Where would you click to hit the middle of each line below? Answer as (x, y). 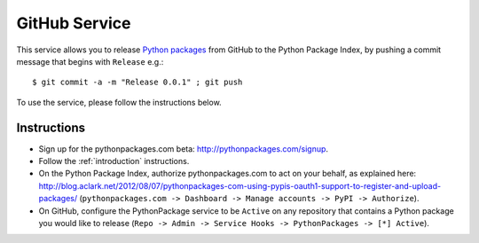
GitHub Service (74, 23)
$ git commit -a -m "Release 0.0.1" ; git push (137, 82)
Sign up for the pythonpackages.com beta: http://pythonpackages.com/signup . (183, 149)
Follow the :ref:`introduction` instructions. (114, 161)
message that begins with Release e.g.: (90, 61)
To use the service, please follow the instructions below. (119, 102)
